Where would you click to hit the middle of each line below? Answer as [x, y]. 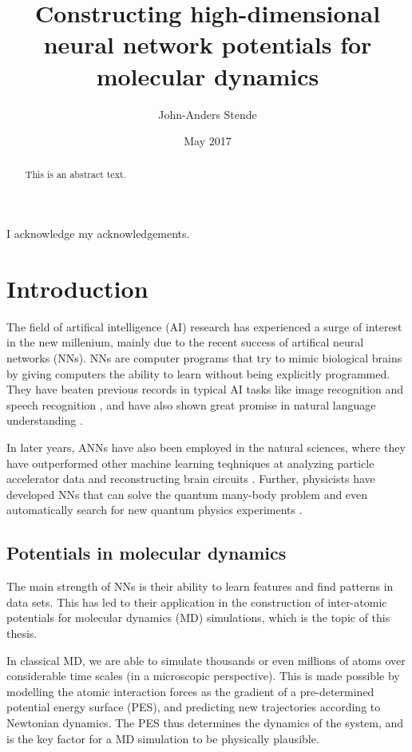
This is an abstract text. [75, 174]
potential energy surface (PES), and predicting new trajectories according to [194, 707]
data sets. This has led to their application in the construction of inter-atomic [197, 602]
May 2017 [208, 141]
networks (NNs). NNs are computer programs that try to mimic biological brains [204, 358]
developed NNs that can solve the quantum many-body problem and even [187, 494]
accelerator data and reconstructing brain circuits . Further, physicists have [191, 479]
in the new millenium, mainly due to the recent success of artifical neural [185, 342]
